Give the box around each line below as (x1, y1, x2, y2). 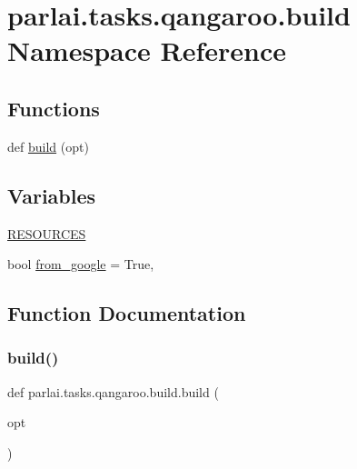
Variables (7, 181, 96, 209)
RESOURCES (7, 224, 86, 243)
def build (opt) (7, 136, 89, 155)
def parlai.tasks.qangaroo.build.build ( (7, 382, 219, 401)
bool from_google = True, (7, 254, 154, 274)
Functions (7, 94, 100, 122)
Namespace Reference (7, 32, 286, 69)
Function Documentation (7, 299, 246, 327)
